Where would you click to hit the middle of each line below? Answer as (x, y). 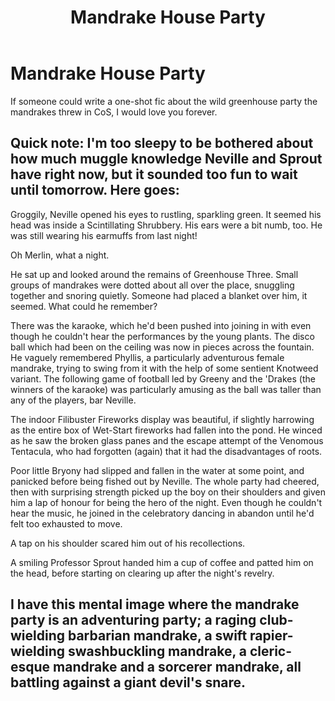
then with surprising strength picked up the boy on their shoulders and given (168, 492)
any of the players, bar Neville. (73, 400)
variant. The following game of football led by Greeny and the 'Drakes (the (163, 378)
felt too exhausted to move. (66, 523)
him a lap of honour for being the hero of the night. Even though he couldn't (166, 502)
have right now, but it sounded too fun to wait (154, 174)
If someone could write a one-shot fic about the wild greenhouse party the (164, 101)
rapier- (271, 636)
